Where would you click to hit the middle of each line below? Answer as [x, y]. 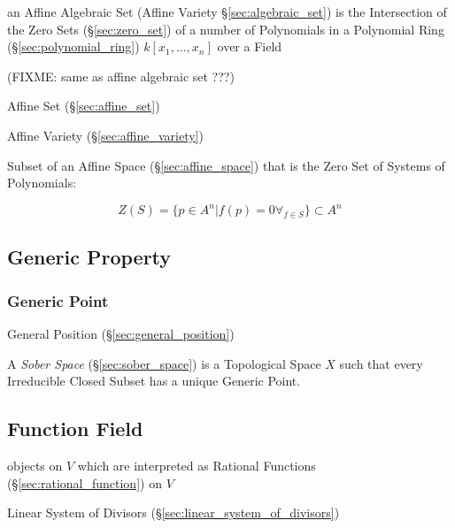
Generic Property [89, 257]
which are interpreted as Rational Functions [197, 466]
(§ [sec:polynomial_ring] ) [73, 46]
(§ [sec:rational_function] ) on [85, 482]
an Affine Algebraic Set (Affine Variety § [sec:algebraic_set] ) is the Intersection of [227, 11]
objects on [35, 466]
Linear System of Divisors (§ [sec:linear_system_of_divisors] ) [174, 513]
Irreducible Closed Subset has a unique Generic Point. [154, 381]
